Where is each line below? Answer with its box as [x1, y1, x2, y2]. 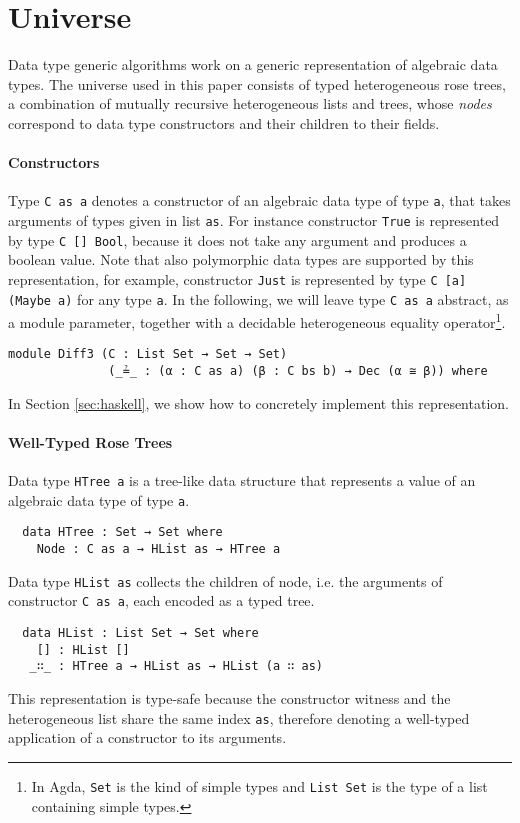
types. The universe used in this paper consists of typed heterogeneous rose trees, [8, 73, 506, 94]
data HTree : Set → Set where [22, 525, 223, 540]
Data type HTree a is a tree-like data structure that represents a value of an [8, 470, 476, 491]
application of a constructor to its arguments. [8, 727, 287, 748]
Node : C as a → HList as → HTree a [36, 542, 281, 557]
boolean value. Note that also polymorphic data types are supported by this [8, 249, 474, 270]
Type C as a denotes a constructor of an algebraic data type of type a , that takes [8, 190, 511, 211]
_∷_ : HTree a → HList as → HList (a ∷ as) [29, 659, 323, 674]
